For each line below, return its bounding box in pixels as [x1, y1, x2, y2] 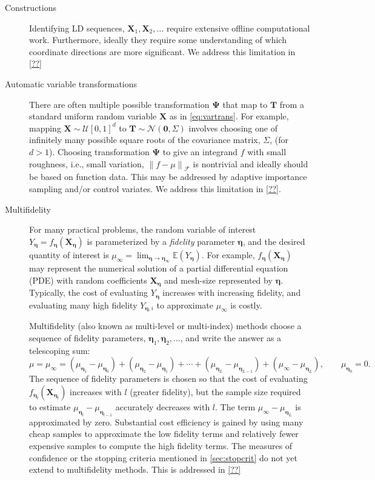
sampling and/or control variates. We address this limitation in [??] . [29, 182, 281, 195]
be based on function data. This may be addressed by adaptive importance [29, 170, 307, 183]
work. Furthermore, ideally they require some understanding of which [29, 33, 287, 46]
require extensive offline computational [166, 21, 310, 34]
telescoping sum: [29, 344, 90, 356]
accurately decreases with [115, 400, 210, 413]
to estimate [29, 400, 71, 413]
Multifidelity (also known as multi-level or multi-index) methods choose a [29, 319, 302, 332]
